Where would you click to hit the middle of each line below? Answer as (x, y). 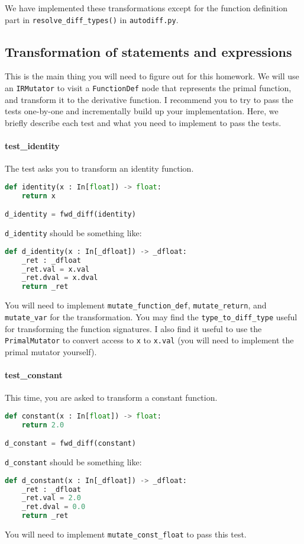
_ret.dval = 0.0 (54, 507)
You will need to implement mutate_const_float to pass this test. (126, 534)
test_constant (34, 374)
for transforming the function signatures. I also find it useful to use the (133, 328)
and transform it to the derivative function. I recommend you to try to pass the (149, 99)
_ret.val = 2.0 (51, 498)
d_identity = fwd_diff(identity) (70, 215)
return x (38, 196)
